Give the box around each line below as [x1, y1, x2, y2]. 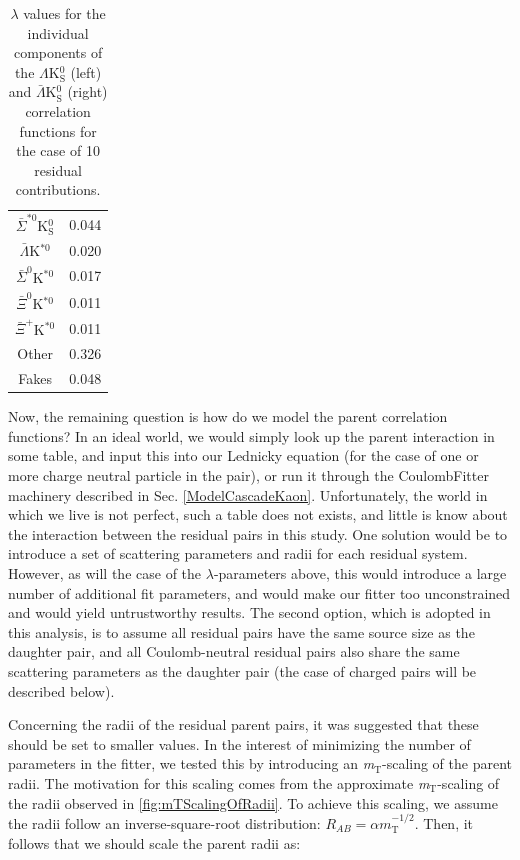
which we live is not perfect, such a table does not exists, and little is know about [8, 504, 508, 525]
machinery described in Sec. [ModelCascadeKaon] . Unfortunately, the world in [8, 484, 488, 505]
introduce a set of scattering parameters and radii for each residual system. [8, 543, 468, 564]
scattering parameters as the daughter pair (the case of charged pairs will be [8, 660, 477, 681]
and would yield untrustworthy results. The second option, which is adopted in [8, 602, 491, 623]
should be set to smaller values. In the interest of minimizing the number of [8, 733, 471, 754]
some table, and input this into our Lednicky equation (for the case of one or [8, 445, 479, 466]
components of [13, 42, 103, 63]
